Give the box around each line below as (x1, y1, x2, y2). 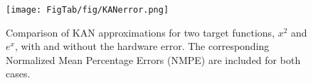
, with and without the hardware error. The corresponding (14, 39, 270, 53)
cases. (6, 66, 31, 81)
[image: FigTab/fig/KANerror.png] (6, 5, 169, 15)
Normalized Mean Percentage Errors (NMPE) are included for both (6, 52, 301, 67)
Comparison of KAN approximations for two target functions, (6, 25, 275, 39)
